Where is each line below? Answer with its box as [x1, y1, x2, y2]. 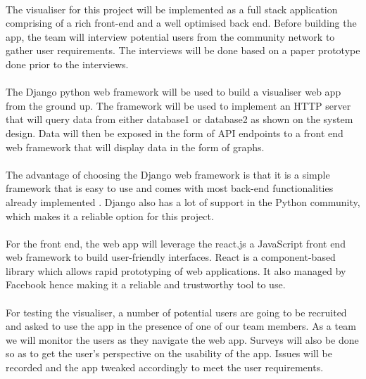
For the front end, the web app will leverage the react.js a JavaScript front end [6, 236, 346, 250]
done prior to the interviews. [6, 56, 129, 71]
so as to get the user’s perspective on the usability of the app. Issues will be [6, 346, 332, 361]
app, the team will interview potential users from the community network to [6, 29, 335, 44]
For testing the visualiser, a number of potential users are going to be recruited [6, 304, 347, 319]
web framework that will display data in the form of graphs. [6, 139, 265, 154]
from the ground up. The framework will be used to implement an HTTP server [6, 98, 351, 113]
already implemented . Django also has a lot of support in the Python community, [6, 194, 360, 209]
